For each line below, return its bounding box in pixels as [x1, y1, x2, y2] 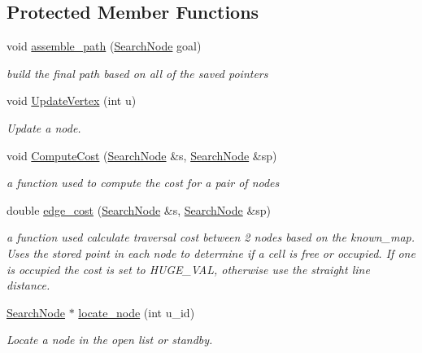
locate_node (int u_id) [78, 303, 195, 320]
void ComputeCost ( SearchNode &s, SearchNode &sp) [7, 146, 277, 163]
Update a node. [7, 119, 81, 136]
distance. [7, 277, 50, 294]
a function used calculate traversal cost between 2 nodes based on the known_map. [7, 229, 415, 246]
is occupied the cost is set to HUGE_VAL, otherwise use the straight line [7, 260, 370, 277]
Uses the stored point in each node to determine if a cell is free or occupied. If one [7, 244, 415, 261]
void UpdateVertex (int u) [7, 92, 137, 109]
